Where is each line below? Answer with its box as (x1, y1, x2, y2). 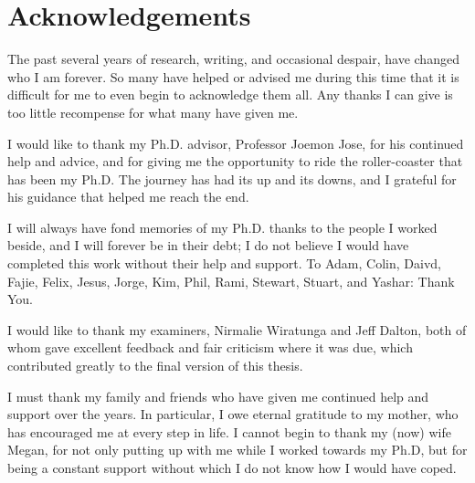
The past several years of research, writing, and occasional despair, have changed (7, 49, 459, 68)
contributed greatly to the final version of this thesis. (7, 356, 303, 375)
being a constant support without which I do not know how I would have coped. (7, 458, 457, 477)
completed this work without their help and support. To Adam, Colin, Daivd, (7, 254, 441, 273)
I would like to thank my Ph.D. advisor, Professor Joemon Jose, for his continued (7, 133, 464, 152)
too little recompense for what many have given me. (7, 102, 299, 121)
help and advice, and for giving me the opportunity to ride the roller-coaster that (7, 152, 463, 171)
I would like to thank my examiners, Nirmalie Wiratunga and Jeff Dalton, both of (7, 320, 467, 339)
